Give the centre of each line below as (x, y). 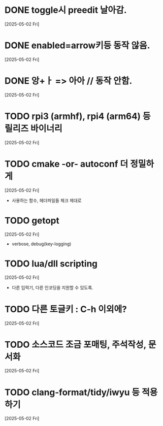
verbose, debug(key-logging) (42, 244)
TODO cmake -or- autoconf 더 (66, 164)
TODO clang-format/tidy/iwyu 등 (72, 392)
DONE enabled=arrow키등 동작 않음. (78, 46)
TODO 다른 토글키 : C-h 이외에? (66, 309)
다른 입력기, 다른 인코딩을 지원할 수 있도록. (52, 287)
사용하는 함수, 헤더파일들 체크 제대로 (47, 200)
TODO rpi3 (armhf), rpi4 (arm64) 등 (78, 116)
